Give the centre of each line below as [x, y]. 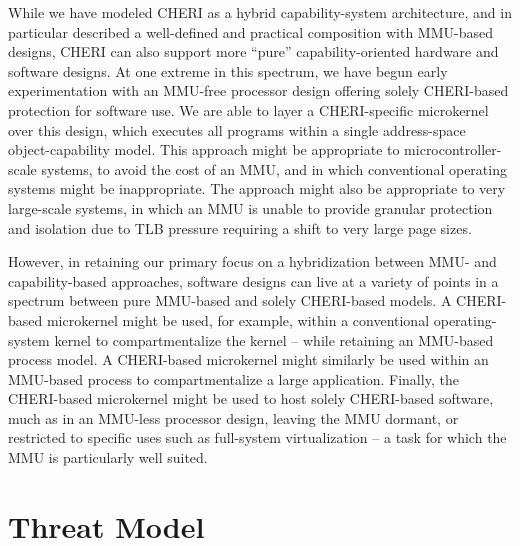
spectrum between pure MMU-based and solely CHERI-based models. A [230, 300]
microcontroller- [453, 149]
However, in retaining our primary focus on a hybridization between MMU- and [252, 261]
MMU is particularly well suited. [108, 457]
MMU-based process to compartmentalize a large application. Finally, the [233, 378]
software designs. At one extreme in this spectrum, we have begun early [228, 70]
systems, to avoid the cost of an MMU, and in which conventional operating [274, 168]
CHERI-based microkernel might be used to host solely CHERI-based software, [251, 398]
